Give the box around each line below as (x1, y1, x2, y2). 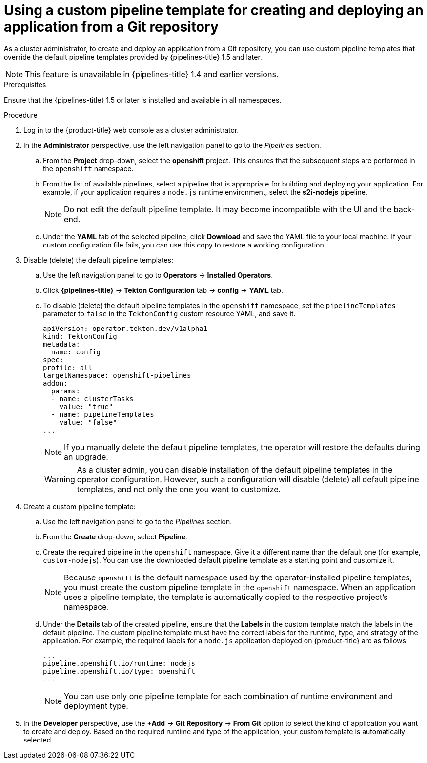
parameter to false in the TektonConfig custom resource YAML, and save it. (43, 309, 296, 318)
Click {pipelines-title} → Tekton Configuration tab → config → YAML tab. (43, 286, 283, 294)
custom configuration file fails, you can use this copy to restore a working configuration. (43, 240, 326, 249)
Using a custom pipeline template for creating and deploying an (4, 2, 424, 19)
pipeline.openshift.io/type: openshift (43, 667, 195, 675)
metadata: (43, 340, 80, 348)
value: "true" (59, 402, 113, 411)
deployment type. (64, 701, 128, 711)
